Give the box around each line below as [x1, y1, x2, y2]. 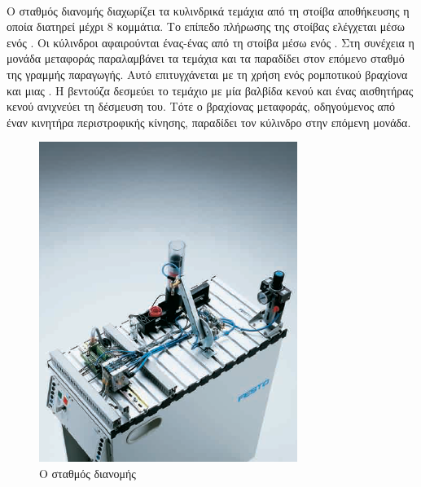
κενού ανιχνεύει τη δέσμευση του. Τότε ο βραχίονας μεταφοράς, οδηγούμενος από [7, 98, 395, 115]
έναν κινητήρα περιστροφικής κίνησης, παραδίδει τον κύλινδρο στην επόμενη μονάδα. [7, 113, 411, 130]
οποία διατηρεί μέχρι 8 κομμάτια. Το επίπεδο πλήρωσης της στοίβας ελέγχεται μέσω [7, 18, 405, 35]
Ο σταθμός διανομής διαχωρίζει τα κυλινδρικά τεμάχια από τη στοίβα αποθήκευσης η [7, 2, 410, 19]
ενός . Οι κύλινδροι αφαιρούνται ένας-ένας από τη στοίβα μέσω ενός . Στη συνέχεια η [7, 33, 414, 50]
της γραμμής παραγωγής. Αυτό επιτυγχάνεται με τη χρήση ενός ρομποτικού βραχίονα [7, 65, 408, 82]
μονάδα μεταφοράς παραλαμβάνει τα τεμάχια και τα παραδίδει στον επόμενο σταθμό [7, 50, 405, 67]
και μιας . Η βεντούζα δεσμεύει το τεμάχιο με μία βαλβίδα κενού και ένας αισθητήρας [7, 81, 414, 99]
